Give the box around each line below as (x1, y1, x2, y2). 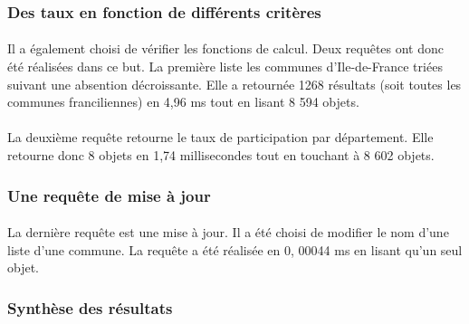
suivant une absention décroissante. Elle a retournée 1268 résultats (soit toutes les (7, 74, 462, 93)
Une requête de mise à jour (7, 184, 211, 206)
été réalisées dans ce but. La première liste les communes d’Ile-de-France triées (7, 57, 443, 76)
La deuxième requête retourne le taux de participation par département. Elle (7, 128, 434, 147)
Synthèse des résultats (7, 296, 173, 319)
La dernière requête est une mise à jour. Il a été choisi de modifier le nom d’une (7, 223, 449, 242)
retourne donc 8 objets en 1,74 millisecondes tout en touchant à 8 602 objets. (7, 146, 435, 164)
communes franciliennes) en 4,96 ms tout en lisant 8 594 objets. (7, 92, 359, 111)
